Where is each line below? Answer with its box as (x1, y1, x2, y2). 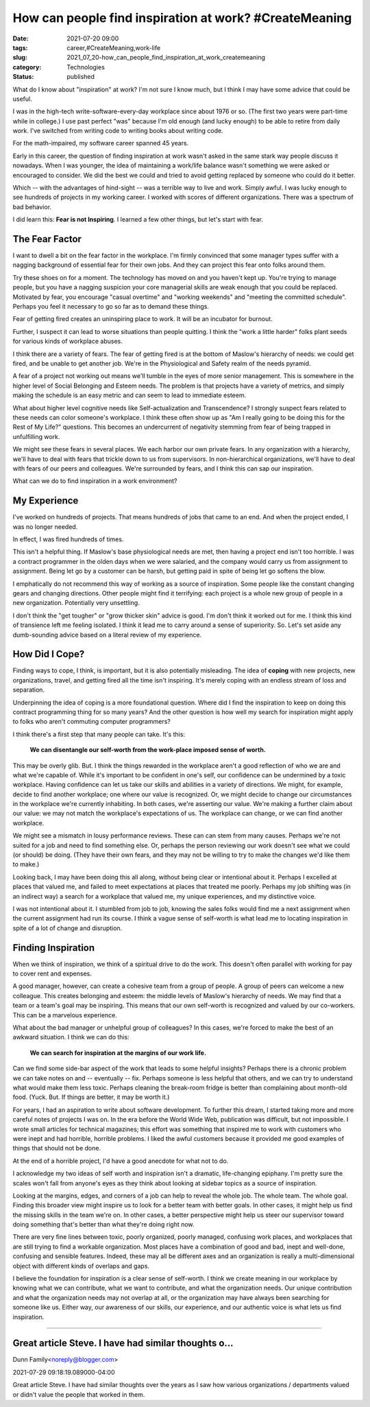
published (66, 73, 95, 81)
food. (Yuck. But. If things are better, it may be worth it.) (12, 1093, 170, 1101)
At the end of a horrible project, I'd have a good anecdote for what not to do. (12, 1157, 229, 1165)
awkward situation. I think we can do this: (12, 1033, 129, 1041)
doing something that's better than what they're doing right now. (12, 1220, 195, 1229)
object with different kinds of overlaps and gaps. (12, 1262, 150, 1270)
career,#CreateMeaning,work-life (66, 43, 161, 51)
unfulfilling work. (12, 432, 60, 440)
